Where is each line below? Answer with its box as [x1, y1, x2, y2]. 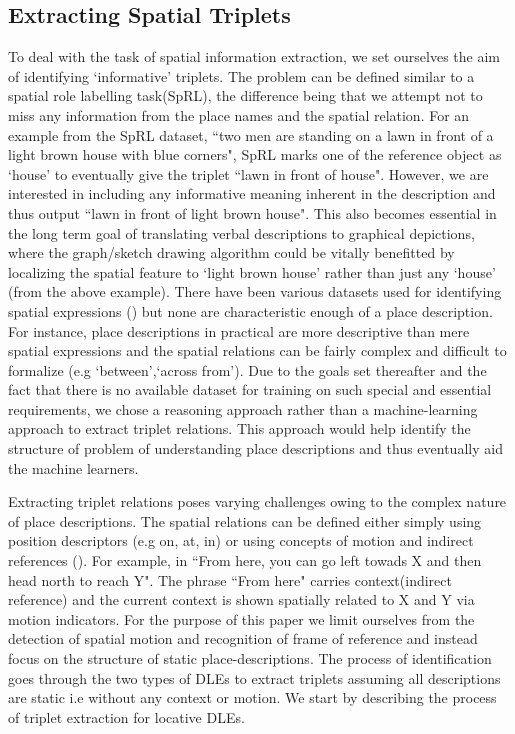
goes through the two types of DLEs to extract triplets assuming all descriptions [8, 667, 501, 688]
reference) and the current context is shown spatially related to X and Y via [8, 589, 475, 610]
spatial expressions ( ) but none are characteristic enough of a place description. [8, 300, 493, 321]
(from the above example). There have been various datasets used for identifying [8, 281, 502, 302]
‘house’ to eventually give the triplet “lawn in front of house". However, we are [8, 163, 489, 184]
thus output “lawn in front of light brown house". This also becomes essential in [8, 202, 497, 223]
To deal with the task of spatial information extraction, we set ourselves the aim [8, 46, 501, 67]
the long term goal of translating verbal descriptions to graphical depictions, [8, 222, 475, 243]
